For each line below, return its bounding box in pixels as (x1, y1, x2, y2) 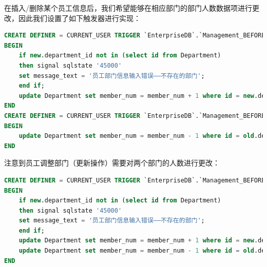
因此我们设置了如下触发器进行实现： (18, 12, 141, 23)
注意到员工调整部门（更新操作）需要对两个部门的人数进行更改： (4, 157, 220, 168)
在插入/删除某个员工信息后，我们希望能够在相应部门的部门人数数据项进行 (4, 3, 252, 13)
